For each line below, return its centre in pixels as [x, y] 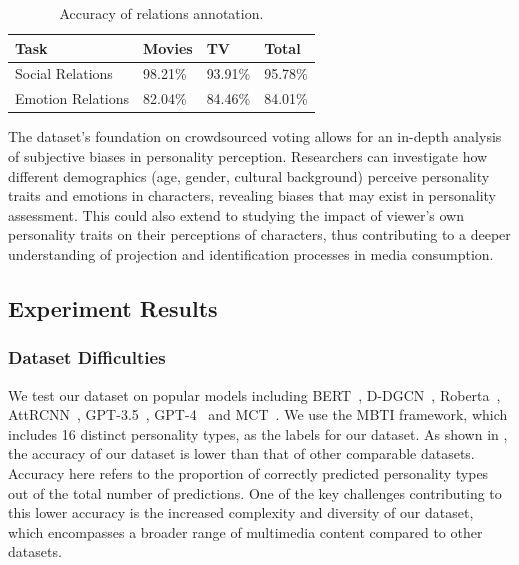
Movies [168, 47]
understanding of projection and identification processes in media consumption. [251, 253]
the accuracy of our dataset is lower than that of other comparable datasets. [241, 453]
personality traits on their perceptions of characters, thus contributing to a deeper [259, 234]
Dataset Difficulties [87, 357]
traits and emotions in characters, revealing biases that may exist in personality [252, 195]
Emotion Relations [72, 98]
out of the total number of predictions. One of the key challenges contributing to [255, 492]
